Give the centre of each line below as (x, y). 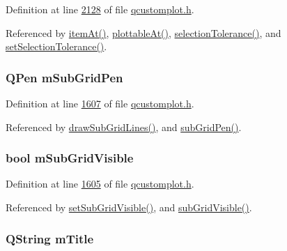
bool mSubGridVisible (70, 158)
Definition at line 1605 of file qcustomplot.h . (100, 184)
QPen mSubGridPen (64, 77)
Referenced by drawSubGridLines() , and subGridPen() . (124, 127)
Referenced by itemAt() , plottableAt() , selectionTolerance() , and (143, 32)
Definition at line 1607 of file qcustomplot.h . (100, 103)
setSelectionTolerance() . (56, 46)
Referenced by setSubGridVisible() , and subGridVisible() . (129, 207)
